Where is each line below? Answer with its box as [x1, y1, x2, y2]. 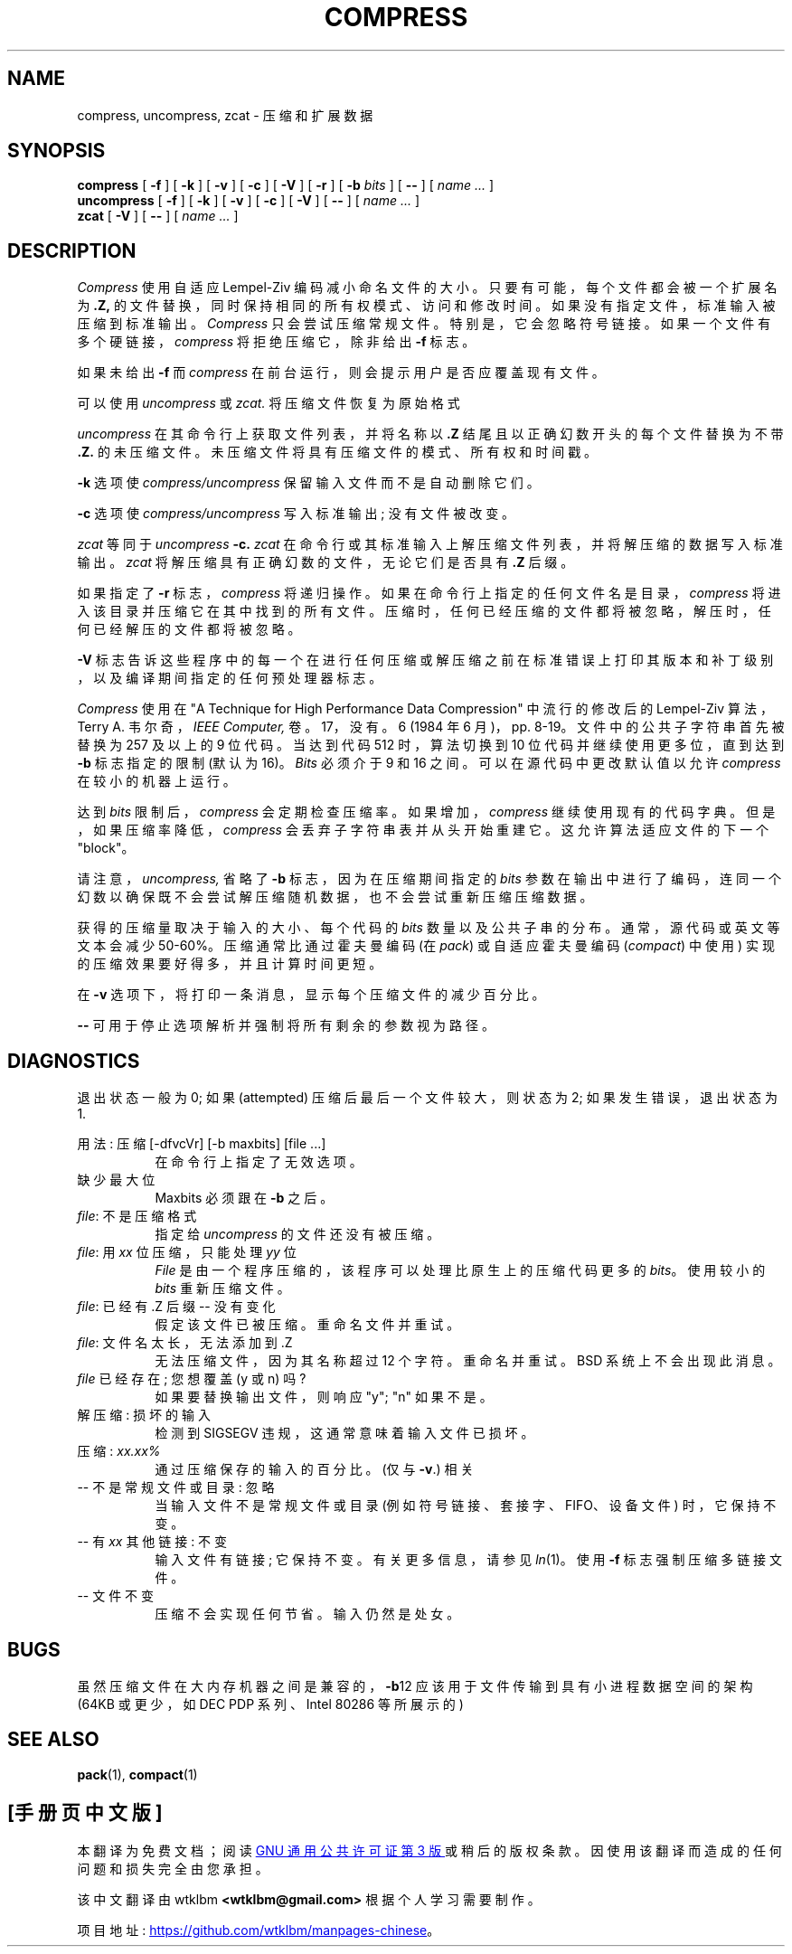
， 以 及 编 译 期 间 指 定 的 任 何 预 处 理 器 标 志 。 [77, 670, 382, 686]
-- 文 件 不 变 [77, 1588, 155, 1604]
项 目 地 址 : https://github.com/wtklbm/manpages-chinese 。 [77, 1921, 440, 1938]
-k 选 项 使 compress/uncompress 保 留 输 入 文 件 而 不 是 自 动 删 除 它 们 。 [77, 475, 540, 491]
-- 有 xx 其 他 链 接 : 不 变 [77, 1534, 228, 1550]
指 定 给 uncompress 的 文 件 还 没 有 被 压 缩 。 [155, 1226, 440, 1242]
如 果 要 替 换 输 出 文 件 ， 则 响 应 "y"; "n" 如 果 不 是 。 [155, 1389, 493, 1405]
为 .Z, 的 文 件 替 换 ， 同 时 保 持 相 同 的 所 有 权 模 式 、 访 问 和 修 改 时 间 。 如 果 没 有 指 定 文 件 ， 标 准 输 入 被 [77, 297, 776, 314]
